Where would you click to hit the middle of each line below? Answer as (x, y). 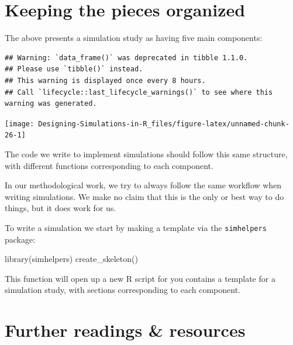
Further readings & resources (125, 330)
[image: (20, 124)
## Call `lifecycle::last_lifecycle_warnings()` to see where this (139, 92)
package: (20, 239)
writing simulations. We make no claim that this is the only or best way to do (144, 196)
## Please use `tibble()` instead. (74, 69)
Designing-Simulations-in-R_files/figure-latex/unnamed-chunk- (164, 124)
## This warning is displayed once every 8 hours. (105, 80)
